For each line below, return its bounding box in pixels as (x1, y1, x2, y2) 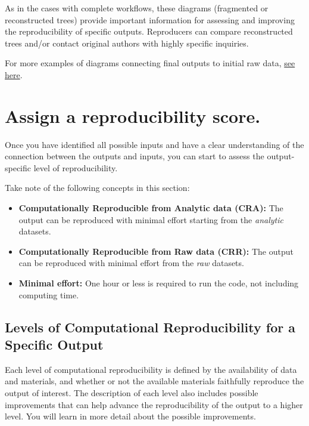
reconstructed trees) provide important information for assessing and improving (5, 13, 295, 26)
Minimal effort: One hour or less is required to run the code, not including (18, 277, 299, 289)
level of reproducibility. (33, 161, 118, 174)
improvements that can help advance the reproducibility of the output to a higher (5, 398, 303, 410)
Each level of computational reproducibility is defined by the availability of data (5, 363, 297, 375)
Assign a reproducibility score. (5, 103, 261, 128)
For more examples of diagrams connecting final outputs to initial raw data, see (5, 57, 295, 69)
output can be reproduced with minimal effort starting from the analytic (18, 213, 283, 226)
